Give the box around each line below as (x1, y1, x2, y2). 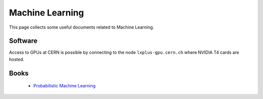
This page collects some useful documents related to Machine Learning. (9, 24, 154, 30)
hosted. (9, 56, 24, 62)
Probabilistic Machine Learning (33, 83, 96, 89)
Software (9, 37, 38, 45)
